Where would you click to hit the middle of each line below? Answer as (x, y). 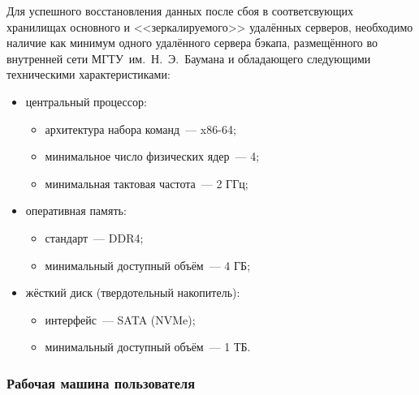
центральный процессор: (86, 101)
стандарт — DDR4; (94, 237)
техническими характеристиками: (89, 74)
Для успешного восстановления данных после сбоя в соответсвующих (180, 11)
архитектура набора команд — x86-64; (140, 129)
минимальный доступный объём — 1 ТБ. (148, 347)
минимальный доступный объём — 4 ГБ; (148, 265)
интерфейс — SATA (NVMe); (120, 319)
